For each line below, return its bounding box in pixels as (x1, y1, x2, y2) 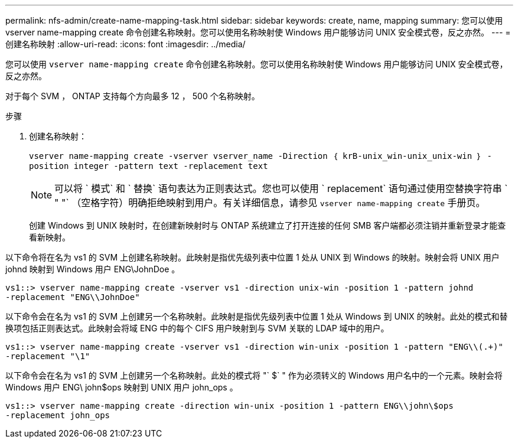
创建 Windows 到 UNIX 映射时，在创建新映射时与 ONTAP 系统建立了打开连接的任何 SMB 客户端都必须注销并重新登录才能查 (29, 220, 506, 230)
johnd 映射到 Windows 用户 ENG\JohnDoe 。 (5, 264, 180, 274)
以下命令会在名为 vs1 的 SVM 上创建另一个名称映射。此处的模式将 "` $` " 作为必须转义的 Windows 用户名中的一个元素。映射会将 (5, 370, 503, 380)
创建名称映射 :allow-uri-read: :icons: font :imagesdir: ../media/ (5, 39, 246, 49)
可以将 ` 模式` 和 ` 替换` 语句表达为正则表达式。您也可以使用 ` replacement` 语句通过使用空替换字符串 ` (54, 183, 508, 194)
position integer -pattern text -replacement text (29, 161, 268, 171)
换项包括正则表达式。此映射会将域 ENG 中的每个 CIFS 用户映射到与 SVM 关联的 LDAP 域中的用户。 (5, 323, 389, 333)
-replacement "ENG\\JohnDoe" (5, 292, 140, 302)
